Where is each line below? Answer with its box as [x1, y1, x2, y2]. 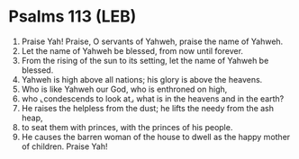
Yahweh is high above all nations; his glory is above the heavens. [21, 74, 263, 84]
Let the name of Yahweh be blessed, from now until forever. [21, 45, 244, 56]
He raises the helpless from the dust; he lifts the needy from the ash [21, 102, 275, 113]
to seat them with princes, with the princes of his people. [21, 121, 233, 132]
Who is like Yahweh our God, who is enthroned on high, [21, 84, 228, 94]
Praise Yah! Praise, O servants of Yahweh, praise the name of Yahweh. [21, 36, 284, 47]
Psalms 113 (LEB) [8, 6, 137, 27]
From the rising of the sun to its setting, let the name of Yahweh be [21, 55, 269, 66]
